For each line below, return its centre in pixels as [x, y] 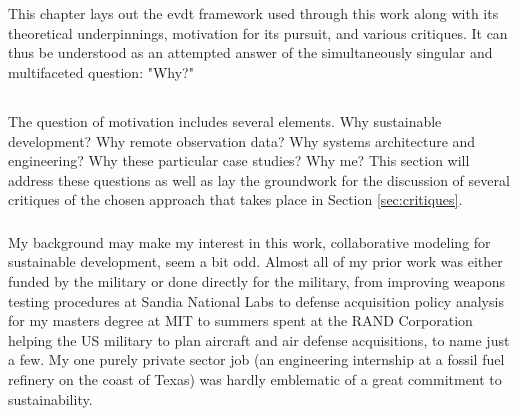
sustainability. [50, 398]
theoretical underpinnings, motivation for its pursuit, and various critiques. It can [258, 32]
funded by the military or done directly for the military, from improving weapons [257, 281]
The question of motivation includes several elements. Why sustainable [225, 120]
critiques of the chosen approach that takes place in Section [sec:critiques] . [235, 199]
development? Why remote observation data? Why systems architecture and [242, 140]
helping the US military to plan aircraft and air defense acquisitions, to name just [259, 339]
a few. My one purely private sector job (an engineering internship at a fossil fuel [256, 359]
